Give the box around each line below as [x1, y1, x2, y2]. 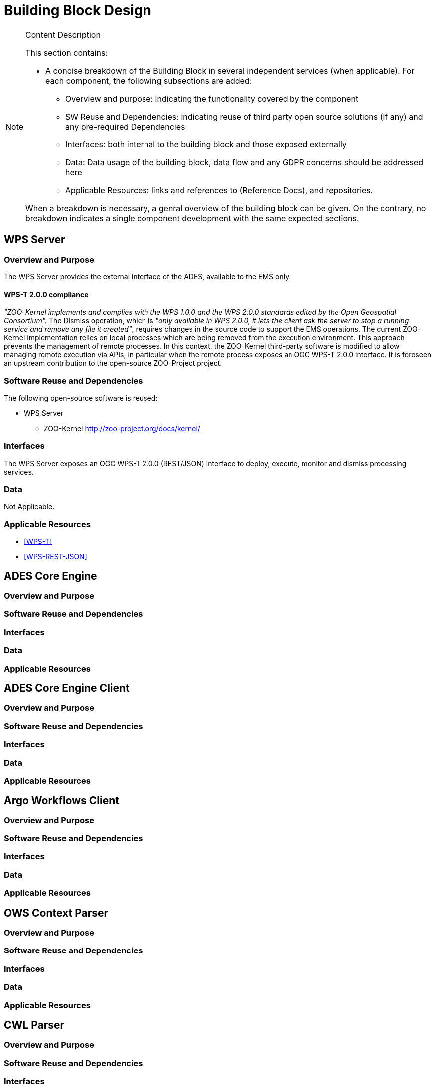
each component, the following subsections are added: [45, 75, 252, 86]
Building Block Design [4, 2, 152, 19]
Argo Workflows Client [4, 794, 119, 807]
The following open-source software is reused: [4, 393, 158, 402]
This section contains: [25, 47, 108, 58]
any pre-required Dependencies [65, 121, 185, 132]
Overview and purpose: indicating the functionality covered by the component [65, 93, 359, 104]
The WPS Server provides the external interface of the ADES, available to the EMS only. [4, 272, 291, 281]
